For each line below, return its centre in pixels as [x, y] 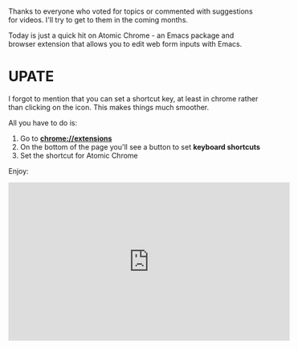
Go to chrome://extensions [66, 138]
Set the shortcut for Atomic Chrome [79, 156]
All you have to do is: [43, 123]
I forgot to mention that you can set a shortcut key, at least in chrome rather [133, 99]
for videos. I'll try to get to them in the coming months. [98, 20]
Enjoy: [19, 171]
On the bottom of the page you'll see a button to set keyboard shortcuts [140, 147]
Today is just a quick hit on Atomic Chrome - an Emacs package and [121, 35]
